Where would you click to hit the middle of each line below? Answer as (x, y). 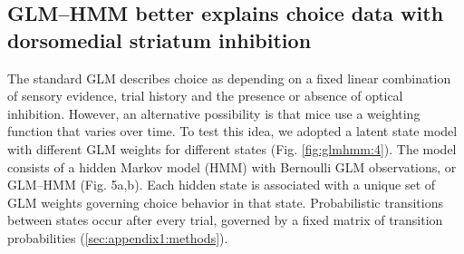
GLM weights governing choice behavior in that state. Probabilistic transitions (225, 202)
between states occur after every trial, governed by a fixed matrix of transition (225, 220)
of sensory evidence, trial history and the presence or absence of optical (205, 96)
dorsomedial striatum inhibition (159, 39)
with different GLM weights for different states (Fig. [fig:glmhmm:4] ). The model (232, 148)
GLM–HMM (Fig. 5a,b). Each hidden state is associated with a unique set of (222, 185)
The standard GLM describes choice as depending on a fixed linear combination (229, 78)
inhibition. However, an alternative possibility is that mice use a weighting (214, 113)
